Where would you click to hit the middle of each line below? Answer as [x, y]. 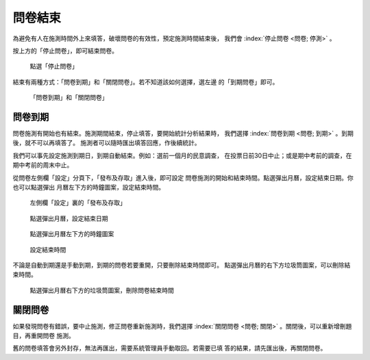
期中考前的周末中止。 [43, 165]
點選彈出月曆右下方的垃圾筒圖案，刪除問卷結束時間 [102, 290]
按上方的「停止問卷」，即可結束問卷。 [65, 51]
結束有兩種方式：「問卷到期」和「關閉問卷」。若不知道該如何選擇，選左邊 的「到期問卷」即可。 [146, 81]
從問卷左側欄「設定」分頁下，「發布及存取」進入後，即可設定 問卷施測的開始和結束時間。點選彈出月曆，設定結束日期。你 [183, 177]
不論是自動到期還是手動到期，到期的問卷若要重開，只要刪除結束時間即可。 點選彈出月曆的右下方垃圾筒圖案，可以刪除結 [182, 265]
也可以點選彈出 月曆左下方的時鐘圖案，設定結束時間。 [88, 187]
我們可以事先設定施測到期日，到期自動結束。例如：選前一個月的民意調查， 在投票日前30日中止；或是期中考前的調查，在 [182, 155]
